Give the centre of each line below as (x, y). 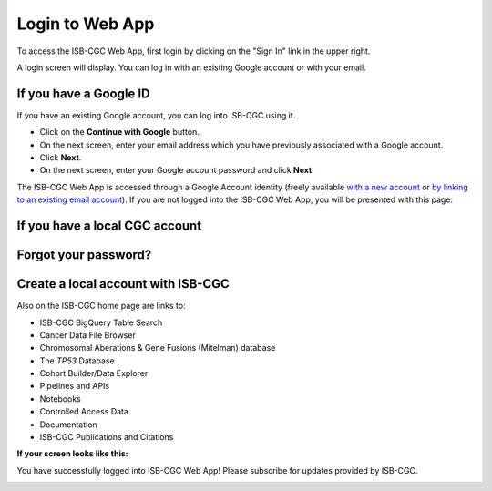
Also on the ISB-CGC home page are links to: (101, 306)
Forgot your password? (84, 255)
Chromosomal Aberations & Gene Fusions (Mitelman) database (158, 348)
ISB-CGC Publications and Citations (107, 437)
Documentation (68, 425)
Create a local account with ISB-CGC (123, 284)
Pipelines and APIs (75, 386)
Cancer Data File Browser (87, 335)
